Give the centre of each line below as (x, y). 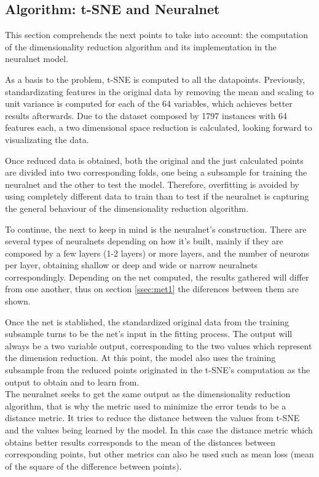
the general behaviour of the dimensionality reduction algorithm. (127, 208)
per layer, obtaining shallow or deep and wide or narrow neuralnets (132, 265)
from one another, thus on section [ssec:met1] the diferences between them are (152, 289)
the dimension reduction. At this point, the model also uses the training (140, 358)
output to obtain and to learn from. (72, 382)
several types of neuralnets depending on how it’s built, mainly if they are (144, 241)
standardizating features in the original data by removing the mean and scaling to (159, 91)
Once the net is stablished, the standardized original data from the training (147, 321)
